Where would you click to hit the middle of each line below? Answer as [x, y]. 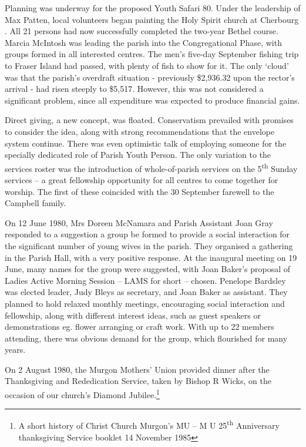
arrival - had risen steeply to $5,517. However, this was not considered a [134, 89]
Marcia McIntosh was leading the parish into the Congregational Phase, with [143, 42]
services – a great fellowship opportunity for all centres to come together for [142, 179]
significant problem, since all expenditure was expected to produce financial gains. [152, 100]
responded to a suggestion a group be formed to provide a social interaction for [147, 234]
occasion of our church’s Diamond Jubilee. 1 [82, 394]
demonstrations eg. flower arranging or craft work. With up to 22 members [139, 327]
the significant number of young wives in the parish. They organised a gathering [149, 245]
